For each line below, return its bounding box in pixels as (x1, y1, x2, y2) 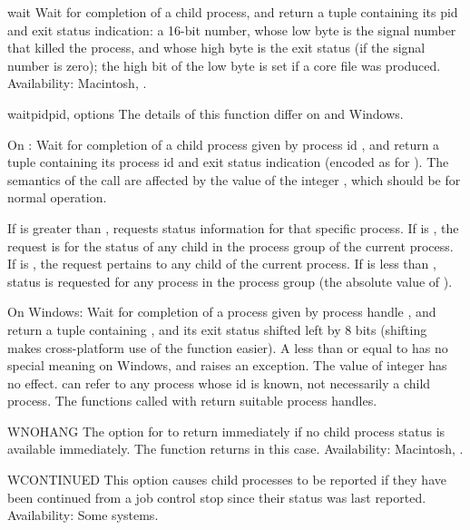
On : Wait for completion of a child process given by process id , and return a (7, 134, 440, 153)
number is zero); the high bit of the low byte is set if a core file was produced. (7, 55, 441, 74)
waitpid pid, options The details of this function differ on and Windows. (7, 103, 404, 123)
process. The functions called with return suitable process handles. (7, 391, 377, 410)
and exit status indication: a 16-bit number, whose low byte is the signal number (7, 20, 456, 39)
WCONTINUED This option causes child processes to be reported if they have (7, 470, 446, 489)
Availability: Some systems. (7, 505, 159, 525)
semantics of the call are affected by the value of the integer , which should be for (7, 170, 461, 189)
